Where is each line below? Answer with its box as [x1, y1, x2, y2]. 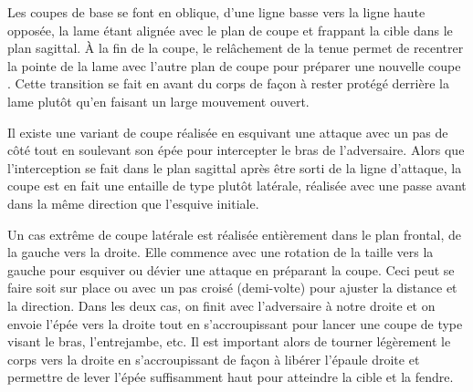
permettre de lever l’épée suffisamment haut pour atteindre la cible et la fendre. [7, 367, 454, 387]
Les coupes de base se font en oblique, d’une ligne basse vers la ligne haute [7, 3, 426, 21]
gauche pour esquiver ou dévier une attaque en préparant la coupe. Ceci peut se [7, 260, 455, 279]
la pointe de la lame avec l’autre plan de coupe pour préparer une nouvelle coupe [7, 56, 461, 75]
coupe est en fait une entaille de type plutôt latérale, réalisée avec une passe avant [7, 176, 467, 195]
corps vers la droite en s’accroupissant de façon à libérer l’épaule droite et [7, 349, 420, 368]
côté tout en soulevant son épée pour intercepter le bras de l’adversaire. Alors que [7, 140, 465, 160]
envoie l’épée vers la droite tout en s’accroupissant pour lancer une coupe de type [7, 314, 463, 333]
